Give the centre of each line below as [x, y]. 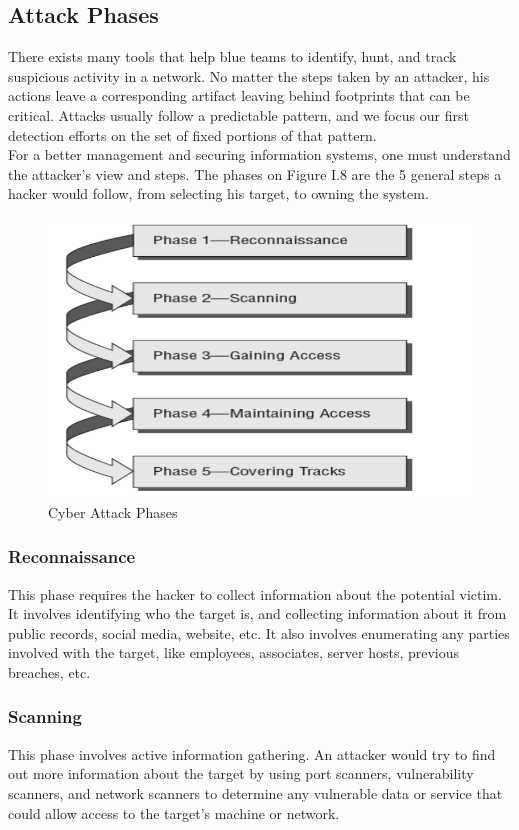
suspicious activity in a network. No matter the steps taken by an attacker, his [249, 75]
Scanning [45, 716]
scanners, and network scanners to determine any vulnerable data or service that [255, 792]
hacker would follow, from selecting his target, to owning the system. [218, 193]
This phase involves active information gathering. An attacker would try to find [252, 753]
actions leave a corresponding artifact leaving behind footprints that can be [239, 95]
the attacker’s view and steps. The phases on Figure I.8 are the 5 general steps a [255, 173]
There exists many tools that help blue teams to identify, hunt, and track [232, 56]
